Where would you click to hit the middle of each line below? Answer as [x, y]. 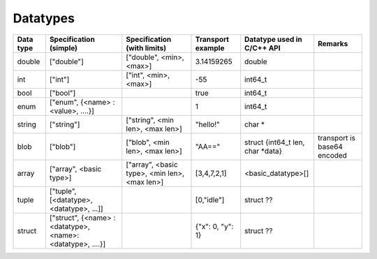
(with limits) [146, 47]
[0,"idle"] [210, 200]
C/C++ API [263, 47]
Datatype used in [274, 39]
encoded [332, 155]
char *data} [264, 151]
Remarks [333, 43]
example [210, 47]
